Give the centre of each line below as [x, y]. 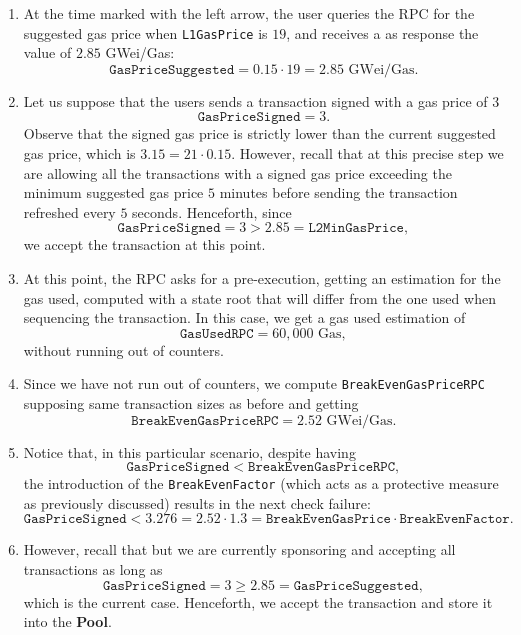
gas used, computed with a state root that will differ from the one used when [259, 297]
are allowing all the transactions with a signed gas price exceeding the [237, 172]
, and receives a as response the [382, 32]
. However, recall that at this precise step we [367, 153]
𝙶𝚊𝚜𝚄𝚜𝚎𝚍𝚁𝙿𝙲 [217, 333]
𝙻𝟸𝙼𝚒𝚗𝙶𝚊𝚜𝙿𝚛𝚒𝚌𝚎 [356, 228]
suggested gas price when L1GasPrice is [145, 32]
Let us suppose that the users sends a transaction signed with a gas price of [255, 100]
